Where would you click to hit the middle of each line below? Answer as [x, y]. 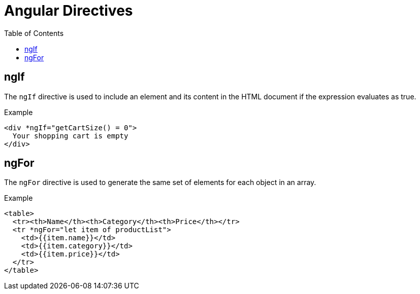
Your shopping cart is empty [70, 136]
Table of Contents [34, 33]
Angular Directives [69, 11]
